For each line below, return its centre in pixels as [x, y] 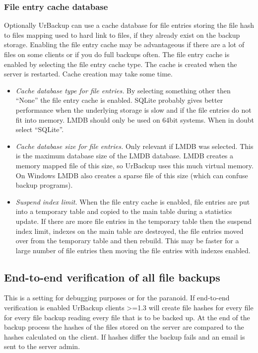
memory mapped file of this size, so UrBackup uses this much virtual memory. [134, 165]
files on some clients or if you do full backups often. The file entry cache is [117, 54]
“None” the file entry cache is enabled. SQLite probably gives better [119, 100]
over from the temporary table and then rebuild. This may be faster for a [127, 241]
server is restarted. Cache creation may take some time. [88, 74]
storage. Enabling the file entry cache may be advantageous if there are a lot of [124, 44]
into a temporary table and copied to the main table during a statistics [124, 211]
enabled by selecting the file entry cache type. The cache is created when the [121, 64]
